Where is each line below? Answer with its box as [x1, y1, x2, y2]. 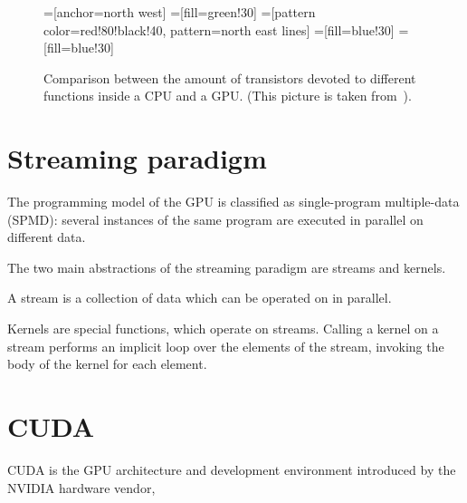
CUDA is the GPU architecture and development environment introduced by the [7, 459, 456, 479]
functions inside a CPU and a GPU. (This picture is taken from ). [43, 86, 412, 105]
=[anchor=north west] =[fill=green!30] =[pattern [43, 3, 316, 21]
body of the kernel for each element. [7, 354, 207, 373]
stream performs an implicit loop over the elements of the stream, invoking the [7, 336, 444, 355]
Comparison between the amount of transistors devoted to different [43, 68, 416, 87]
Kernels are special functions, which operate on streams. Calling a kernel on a [7, 319, 439, 338]
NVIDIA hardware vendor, [7, 478, 156, 497]
